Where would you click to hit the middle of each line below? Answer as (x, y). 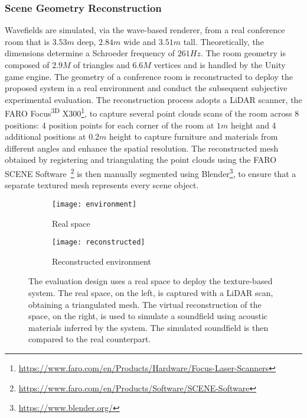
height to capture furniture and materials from (194, 136)
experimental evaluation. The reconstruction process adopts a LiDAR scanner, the (153, 99)
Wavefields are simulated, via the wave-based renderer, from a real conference (145, 30)
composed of (27, 65)
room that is (27, 41)
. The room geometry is (243, 53)
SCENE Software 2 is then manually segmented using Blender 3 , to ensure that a (151, 173)
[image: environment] (94, 204)
